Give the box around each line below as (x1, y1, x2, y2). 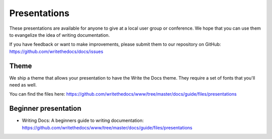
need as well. (9, 82, 37, 88)
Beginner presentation (9, 104, 82, 113)
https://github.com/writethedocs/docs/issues (9, 48, 103, 54)
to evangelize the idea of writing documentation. (9, 32, 110, 38)
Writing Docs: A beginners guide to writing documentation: (22, 117, 144, 123)
